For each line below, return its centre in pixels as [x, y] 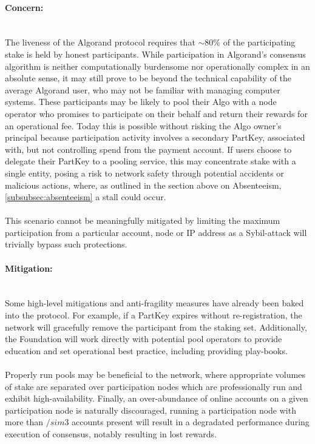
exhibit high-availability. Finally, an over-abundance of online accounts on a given [157, 398]
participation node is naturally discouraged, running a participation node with [151, 410]
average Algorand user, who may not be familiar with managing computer [143, 89]
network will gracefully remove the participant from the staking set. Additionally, [156, 327]
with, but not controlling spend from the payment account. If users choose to [148, 149]
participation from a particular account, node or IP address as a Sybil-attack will [156, 232]
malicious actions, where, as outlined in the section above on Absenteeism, [143, 185]
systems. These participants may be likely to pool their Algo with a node [141, 102]
